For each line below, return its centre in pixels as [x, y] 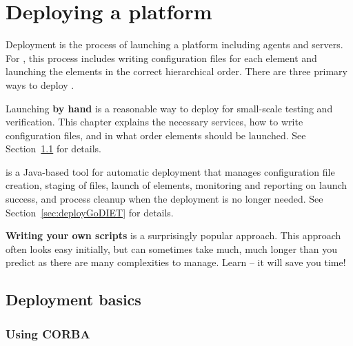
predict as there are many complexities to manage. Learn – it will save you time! [176, 262]
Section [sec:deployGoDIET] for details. [90, 212]
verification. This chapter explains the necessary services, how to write [154, 122]
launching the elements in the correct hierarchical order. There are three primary [176, 71]
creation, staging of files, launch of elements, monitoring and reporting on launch [176, 185]
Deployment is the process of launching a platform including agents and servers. [174, 44]
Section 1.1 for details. [53, 149]
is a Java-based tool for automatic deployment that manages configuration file [170, 171]
